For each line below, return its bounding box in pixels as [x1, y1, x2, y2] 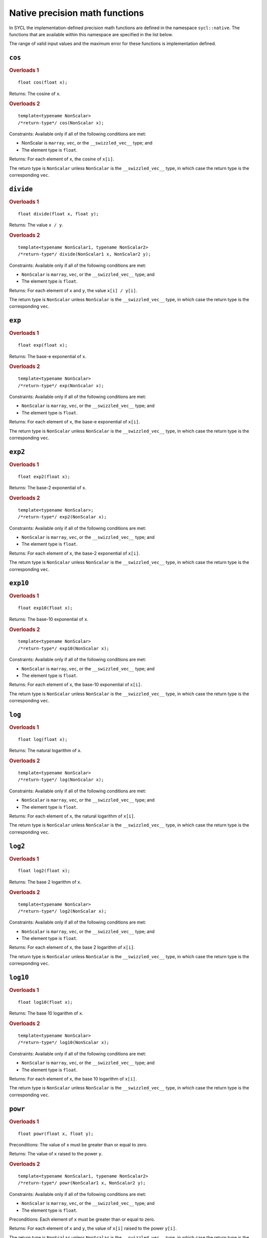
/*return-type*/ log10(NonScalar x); [18, 1040, 110, 1045]
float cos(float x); [18, 80, 68, 85]
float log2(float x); [18, 868, 70, 874]
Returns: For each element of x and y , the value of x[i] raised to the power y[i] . [9, 1226, 177, 1232]
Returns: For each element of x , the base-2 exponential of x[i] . [9, 550, 140, 556]
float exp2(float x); [18, 473, 70, 479]
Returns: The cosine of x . [9, 91, 61, 97]
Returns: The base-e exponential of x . [9, 353, 87, 359]
